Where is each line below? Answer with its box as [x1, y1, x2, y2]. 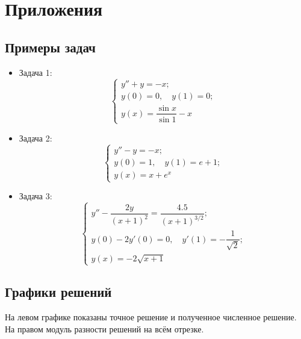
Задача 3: [19, 190, 52, 202]
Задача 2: [19, 131, 52, 144]
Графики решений [5, 282, 112, 301]
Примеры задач [5, 37, 96, 56]
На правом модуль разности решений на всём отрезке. [5, 322, 204, 335]
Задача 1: [19, 66, 52, 78]
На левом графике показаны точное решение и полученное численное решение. [5, 311, 297, 323]
